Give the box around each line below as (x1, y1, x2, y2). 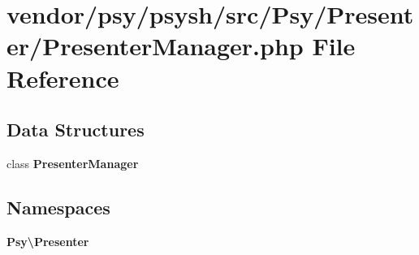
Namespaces (6, 194, 110, 219)
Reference (6, 61, 119, 94)
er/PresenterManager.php (6, 29, 304, 63)
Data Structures (6, 117, 145, 142)
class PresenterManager (6, 154, 139, 171)
